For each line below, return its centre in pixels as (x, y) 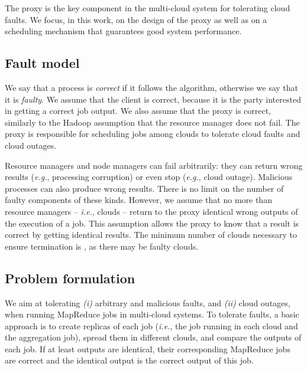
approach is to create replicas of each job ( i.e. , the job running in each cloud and (151, 325)
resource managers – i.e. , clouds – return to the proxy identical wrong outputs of (151, 211)
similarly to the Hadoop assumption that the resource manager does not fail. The (152, 122)
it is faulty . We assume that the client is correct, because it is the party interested (153, 99)
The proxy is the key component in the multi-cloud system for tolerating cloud (148, 8)
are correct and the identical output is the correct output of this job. (129, 360)
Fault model (42, 63)
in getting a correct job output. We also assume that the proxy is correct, (138, 111)
